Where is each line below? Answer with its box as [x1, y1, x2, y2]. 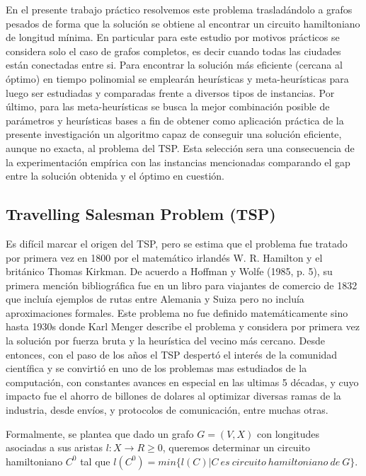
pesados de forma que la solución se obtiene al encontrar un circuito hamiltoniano [6, 16, 360, 30]
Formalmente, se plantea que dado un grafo [6, 426, 194, 441]
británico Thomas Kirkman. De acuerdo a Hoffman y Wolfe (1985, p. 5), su [6, 264, 333, 279]
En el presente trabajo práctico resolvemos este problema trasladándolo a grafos [6, 2, 353, 16]
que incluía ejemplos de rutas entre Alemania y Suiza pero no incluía [6, 291, 304, 306]
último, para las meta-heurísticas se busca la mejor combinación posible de [6, 99, 330, 114]
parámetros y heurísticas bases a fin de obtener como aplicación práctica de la [6, 112, 344, 127]
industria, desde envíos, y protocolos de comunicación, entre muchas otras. [6, 402, 328, 417]
